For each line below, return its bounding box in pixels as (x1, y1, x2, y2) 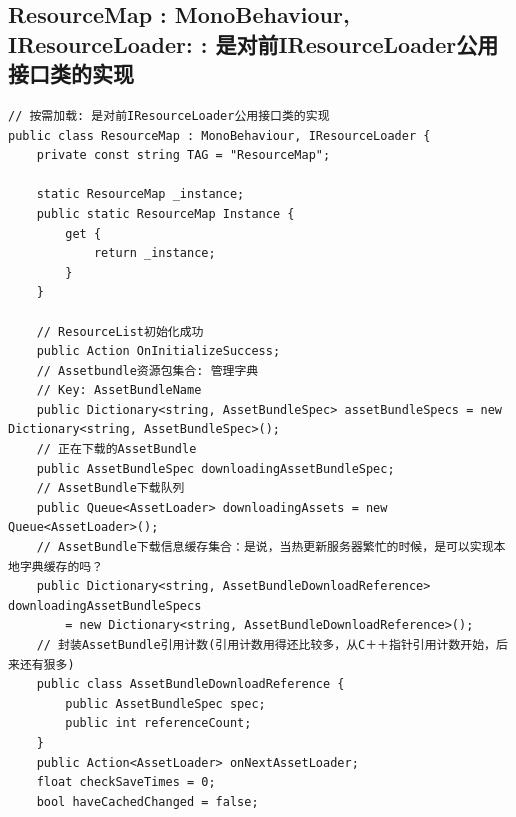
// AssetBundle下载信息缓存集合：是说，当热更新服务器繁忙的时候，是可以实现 (36, 540, 494, 555)
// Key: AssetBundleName (36, 383, 202, 398)
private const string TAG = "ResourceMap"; (36, 148, 331, 163)
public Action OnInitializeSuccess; (36, 344, 281, 359)
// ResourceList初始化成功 (36, 324, 204, 339)
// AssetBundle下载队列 (36, 481, 185, 496)
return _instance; (93, 246, 216, 261)
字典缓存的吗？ (19, 559, 104, 574)
